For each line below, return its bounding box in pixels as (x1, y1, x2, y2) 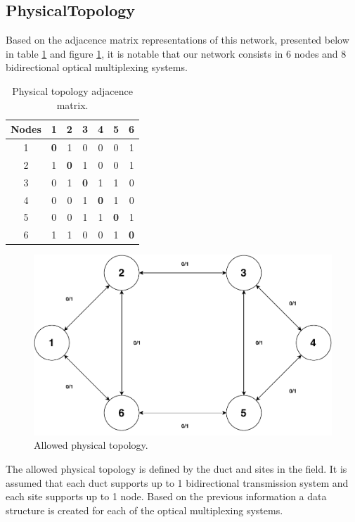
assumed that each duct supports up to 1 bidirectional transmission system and (6, 475, 349, 490)
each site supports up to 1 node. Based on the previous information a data (6, 489, 327, 504)
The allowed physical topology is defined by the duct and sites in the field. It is (6, 461, 347, 476)
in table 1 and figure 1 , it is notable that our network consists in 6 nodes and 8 (6, 46, 347, 61)
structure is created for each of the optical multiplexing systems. (6, 502, 283, 517)
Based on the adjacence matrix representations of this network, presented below (6, 32, 349, 47)
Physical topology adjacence (12, 83, 133, 98)
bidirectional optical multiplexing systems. (6, 60, 188, 75)
